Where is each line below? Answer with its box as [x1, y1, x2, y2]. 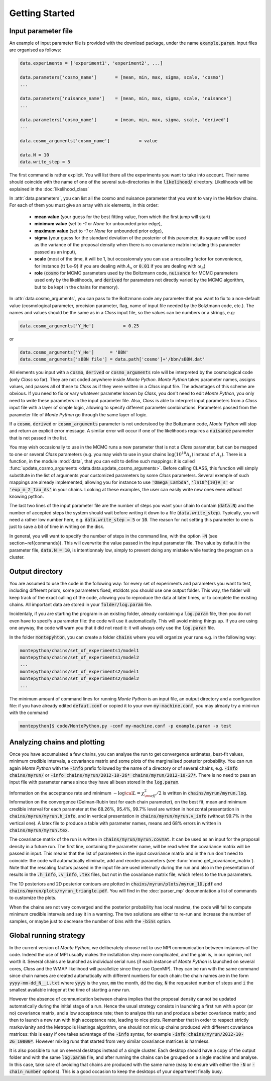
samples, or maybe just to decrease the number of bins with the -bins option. [9, 918, 172, 924]
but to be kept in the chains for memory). [34, 284, 119, 290]
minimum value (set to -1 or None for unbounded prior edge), [34, 221, 162, 227]
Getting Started [9, 8, 75, 19]
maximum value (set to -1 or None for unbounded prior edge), [34, 228, 163, 234]
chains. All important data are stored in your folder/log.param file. [9, 601, 153, 608]
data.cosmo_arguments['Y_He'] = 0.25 [20, 323, 139, 329]
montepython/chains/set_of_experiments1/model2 [20, 655, 139, 661]
